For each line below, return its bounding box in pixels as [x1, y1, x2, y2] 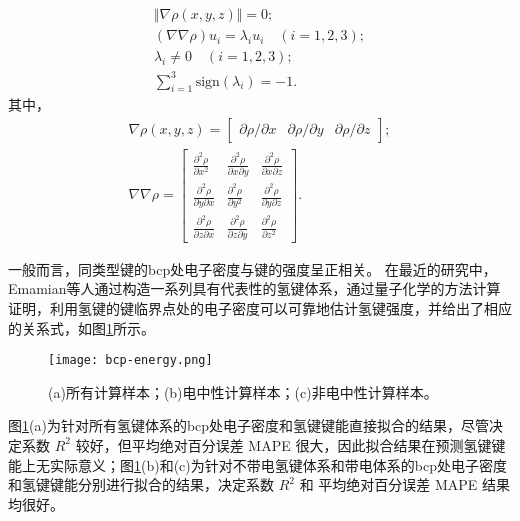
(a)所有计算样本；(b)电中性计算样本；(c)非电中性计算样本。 [48, 381, 438, 402]
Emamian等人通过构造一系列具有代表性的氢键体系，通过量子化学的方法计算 [8, 278, 501, 299]
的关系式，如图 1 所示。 [8, 317, 155, 338]
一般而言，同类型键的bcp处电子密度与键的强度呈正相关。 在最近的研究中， [8, 258, 497, 279]
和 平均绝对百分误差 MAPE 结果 [299, 474, 511, 495]
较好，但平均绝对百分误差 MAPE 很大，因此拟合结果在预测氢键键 [75, 434, 506, 455]
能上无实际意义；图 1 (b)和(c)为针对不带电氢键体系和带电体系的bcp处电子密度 [8, 454, 507, 475]
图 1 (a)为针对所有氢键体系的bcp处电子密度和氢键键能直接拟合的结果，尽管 [8, 415, 490, 436]
